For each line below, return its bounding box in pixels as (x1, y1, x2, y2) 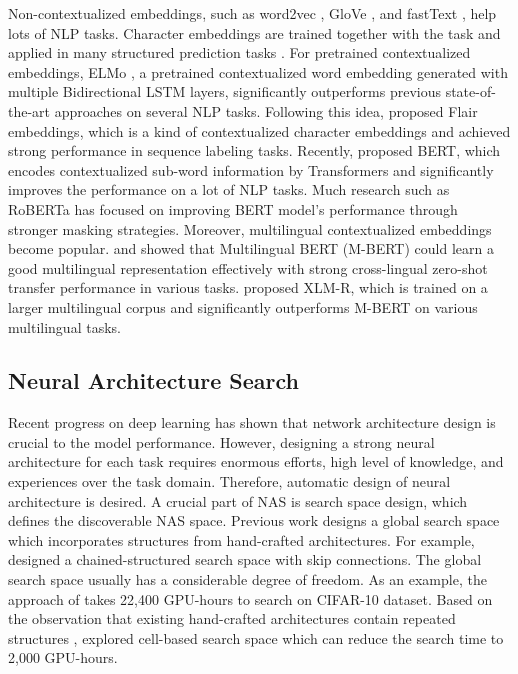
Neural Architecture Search (8, 365, 299, 396)
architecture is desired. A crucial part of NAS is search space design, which (8, 490, 468, 511)
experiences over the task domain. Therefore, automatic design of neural (8, 471, 451, 492)
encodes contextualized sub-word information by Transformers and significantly (8, 159, 494, 180)
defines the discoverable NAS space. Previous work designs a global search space (8, 510, 500, 531)
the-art (8, 100, 51, 121)
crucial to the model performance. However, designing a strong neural (8, 431, 435, 452)
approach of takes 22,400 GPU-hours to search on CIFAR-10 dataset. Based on (8, 588, 493, 609)
